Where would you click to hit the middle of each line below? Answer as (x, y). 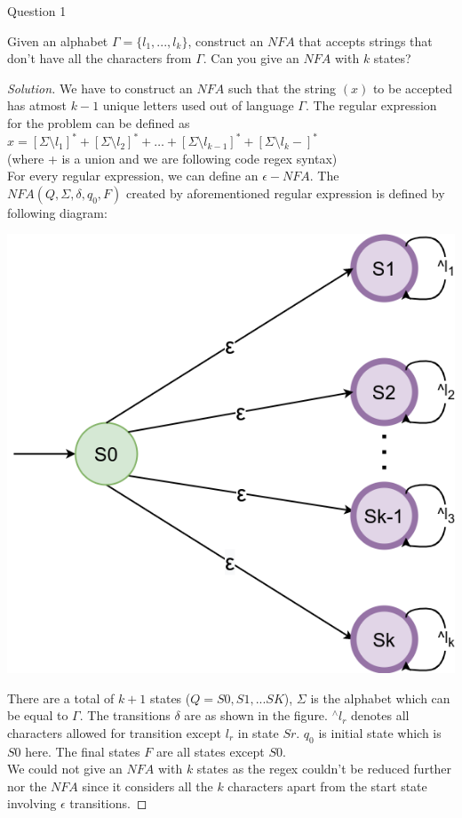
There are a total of (61, 698)
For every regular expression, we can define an (133, 176)
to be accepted (412, 88)
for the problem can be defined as (99, 122)
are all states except (210, 751)
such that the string (282, 88)
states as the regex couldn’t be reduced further (324, 769)
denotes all (380, 715)
